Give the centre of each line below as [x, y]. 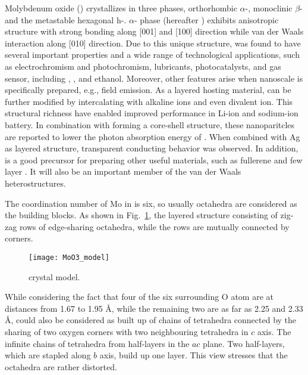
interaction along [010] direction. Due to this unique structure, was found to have [153, 43]
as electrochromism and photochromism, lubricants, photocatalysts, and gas [143, 66]
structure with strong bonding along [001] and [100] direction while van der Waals [154, 31]
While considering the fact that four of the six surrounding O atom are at [139, 297]
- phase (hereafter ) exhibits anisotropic [206, 19]
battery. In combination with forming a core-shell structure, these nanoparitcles [150, 124]
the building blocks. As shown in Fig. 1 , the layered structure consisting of [141, 215]
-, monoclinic [269, 8]
